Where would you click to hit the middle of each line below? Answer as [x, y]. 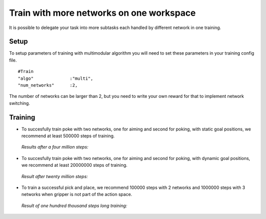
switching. [20, 103]
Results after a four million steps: [55, 147]
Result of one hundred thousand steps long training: [74, 205]
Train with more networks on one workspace [102, 13]
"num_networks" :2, [48, 85]
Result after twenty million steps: [55, 176]
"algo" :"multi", [56, 78]
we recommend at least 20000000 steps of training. [74, 165]
